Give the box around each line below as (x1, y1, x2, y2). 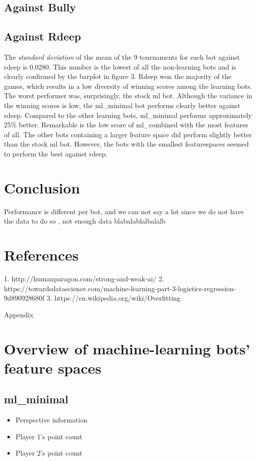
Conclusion (4, 177, 80, 197)
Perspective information (15, 415, 88, 425)
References (4, 245, 79, 265)
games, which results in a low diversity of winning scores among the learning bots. (4, 80, 253, 91)
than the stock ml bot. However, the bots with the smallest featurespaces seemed (4, 139, 249, 149)
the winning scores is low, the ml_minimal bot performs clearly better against (4, 100, 241, 110)
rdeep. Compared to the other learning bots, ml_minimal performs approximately (4, 110, 252, 120)
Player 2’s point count (15, 448, 82, 458)
